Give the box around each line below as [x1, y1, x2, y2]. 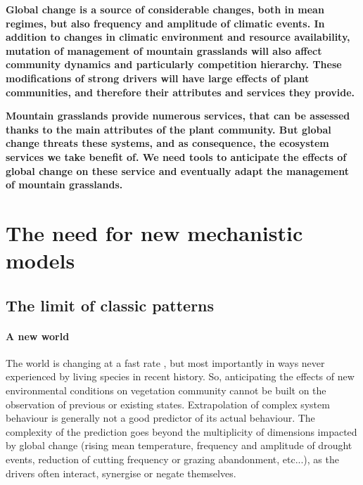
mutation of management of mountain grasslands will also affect [6, 43, 322, 58]
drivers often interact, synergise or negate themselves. [6, 465, 236, 480]
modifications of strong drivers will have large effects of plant [6, 70, 310, 85]
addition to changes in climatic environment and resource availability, [6, 30, 350, 44]
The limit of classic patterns [6, 294, 215, 316]
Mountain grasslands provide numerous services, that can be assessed [6, 108, 350, 123]
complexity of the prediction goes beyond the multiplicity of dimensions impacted [6, 424, 357, 439]
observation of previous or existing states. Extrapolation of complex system [6, 396, 330, 411]
